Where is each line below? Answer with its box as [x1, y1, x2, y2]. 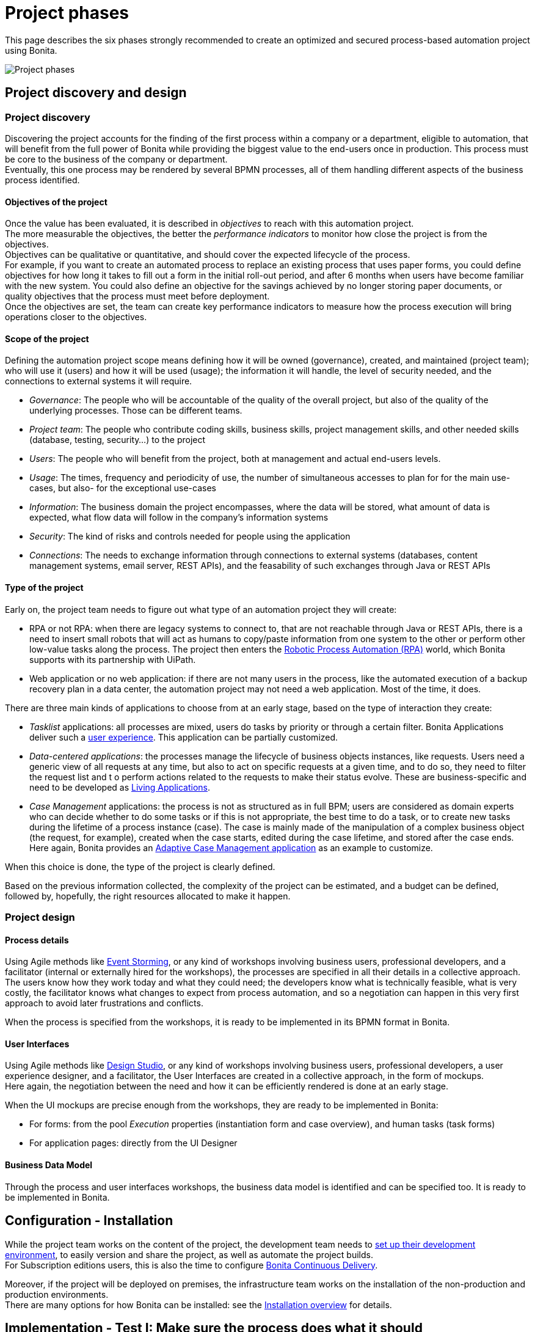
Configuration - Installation [5, 1213, 173, 1229]
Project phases [5, 2, 129, 23]
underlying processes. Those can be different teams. [29, 405, 242, 416]
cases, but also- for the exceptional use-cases [29, 483, 216, 494]
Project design [5, 911, 75, 923]
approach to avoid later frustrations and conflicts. [5, 998, 203, 1009]
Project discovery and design [5, 85, 187, 101]
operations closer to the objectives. [5, 312, 147, 323]
